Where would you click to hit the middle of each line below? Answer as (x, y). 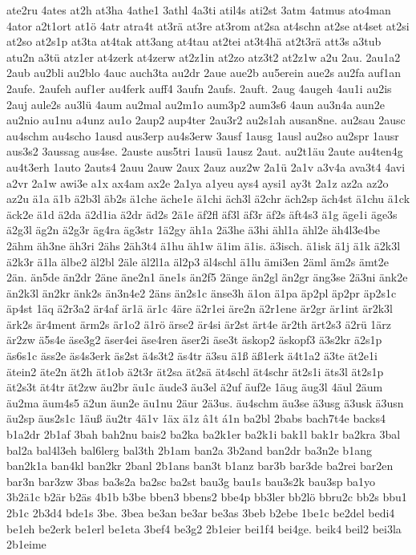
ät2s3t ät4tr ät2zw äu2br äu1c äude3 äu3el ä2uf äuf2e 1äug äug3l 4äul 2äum (195, 387)
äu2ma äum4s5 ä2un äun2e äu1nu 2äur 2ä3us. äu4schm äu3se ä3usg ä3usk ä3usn (205, 402)
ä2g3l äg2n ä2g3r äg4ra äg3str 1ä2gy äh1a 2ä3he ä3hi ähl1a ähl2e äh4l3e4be (194, 230)
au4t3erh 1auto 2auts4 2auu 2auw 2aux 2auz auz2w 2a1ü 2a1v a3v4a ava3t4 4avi (206, 166)
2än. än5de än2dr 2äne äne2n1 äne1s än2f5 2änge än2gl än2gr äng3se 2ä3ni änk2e (207, 277)
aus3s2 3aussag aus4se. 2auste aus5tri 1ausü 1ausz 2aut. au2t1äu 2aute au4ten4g (205, 151)
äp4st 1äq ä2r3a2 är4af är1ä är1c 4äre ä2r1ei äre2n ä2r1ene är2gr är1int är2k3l (200, 308)
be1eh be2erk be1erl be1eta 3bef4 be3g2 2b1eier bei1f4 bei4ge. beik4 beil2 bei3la (204, 528)
